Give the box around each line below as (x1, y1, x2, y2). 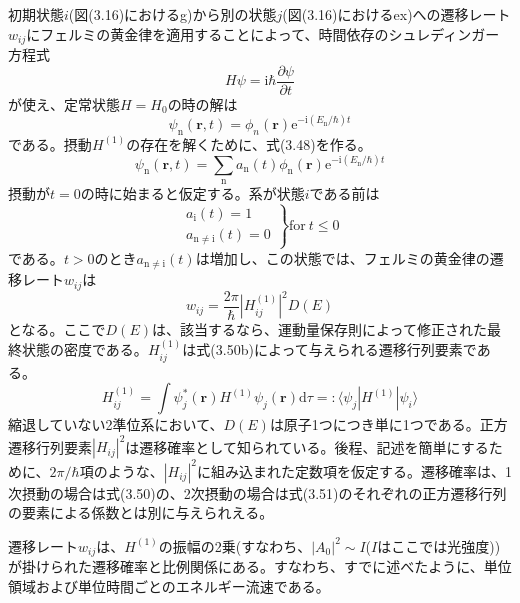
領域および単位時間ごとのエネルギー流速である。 (8, 575, 330, 596)
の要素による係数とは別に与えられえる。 (8, 502, 274, 523)
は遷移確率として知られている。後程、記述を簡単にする (125, 436, 489, 457)
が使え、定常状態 (8, 93, 120, 114)
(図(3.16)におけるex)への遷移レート (282, 4, 511, 24)
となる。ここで (8, 318, 106, 339)
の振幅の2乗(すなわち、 (158, 535, 312, 556)
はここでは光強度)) (377, 535, 501, 556)
